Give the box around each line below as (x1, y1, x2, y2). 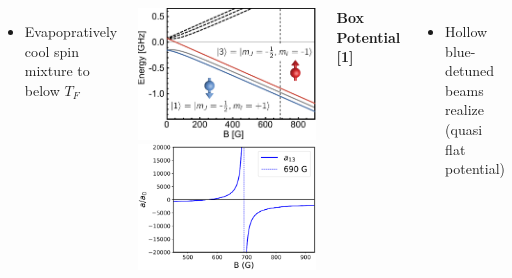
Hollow (445, 21, 488, 41)
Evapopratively (24, 21, 118, 41)
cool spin (24, 40, 79, 61)
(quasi (445, 118, 483, 139)
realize (445, 99, 485, 120)
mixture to (24, 60, 90, 81)
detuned (445, 60, 495, 81)
